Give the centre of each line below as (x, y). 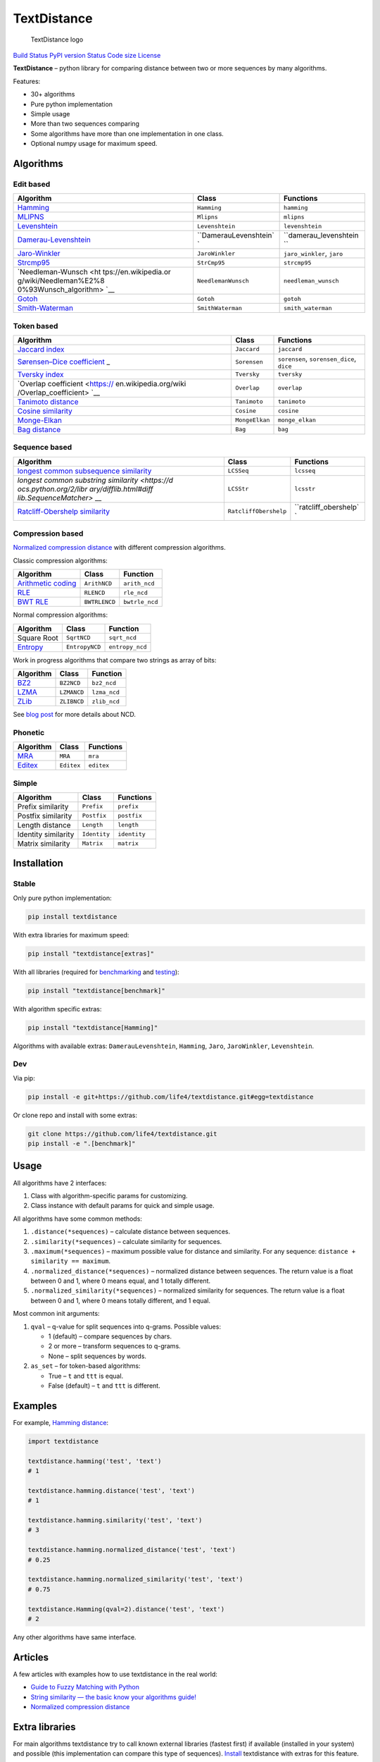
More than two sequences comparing (85, 124)
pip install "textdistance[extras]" (91, 954)
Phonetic (29, 732)
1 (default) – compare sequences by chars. (110, 1336)
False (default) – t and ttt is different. (104, 1386)
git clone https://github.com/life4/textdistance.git (122, 1134)
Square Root (38, 638)
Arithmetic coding (47, 584)
